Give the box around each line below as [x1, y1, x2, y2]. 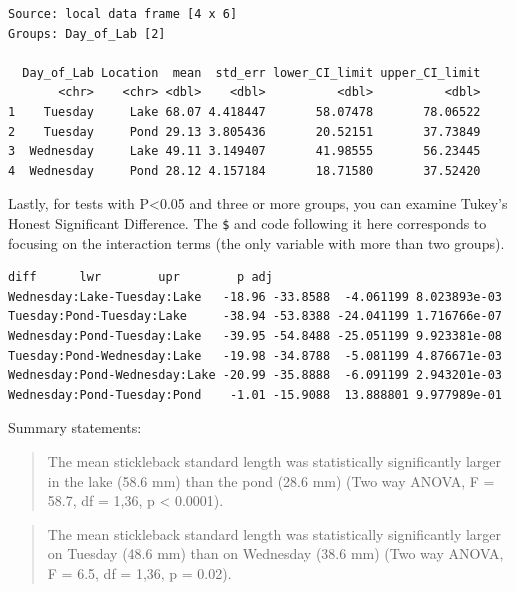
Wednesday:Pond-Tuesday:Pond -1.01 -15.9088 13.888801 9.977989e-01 [8, 387, 502, 402]
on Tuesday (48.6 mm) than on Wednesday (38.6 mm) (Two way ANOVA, [47, 543, 504, 564]
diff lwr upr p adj [8, 270, 273, 285]
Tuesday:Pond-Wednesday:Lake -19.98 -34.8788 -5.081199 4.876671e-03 [8, 348, 502, 363]
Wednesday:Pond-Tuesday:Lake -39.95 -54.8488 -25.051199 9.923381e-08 [8, 328, 502, 343]
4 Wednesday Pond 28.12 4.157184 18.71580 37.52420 [8, 163, 481, 178]
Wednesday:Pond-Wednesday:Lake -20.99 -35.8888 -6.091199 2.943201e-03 [8, 368, 502, 383]
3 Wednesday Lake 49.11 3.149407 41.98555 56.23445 [8, 144, 481, 159]
